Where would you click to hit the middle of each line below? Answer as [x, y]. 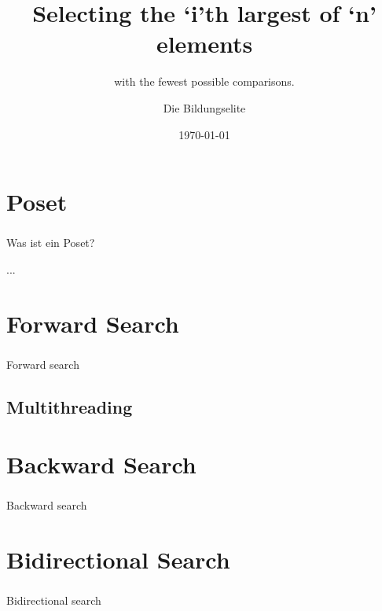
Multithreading [70, 406]
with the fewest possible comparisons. [204, 81]
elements [204, 44]
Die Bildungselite [204, 107]
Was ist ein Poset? [51, 243]
